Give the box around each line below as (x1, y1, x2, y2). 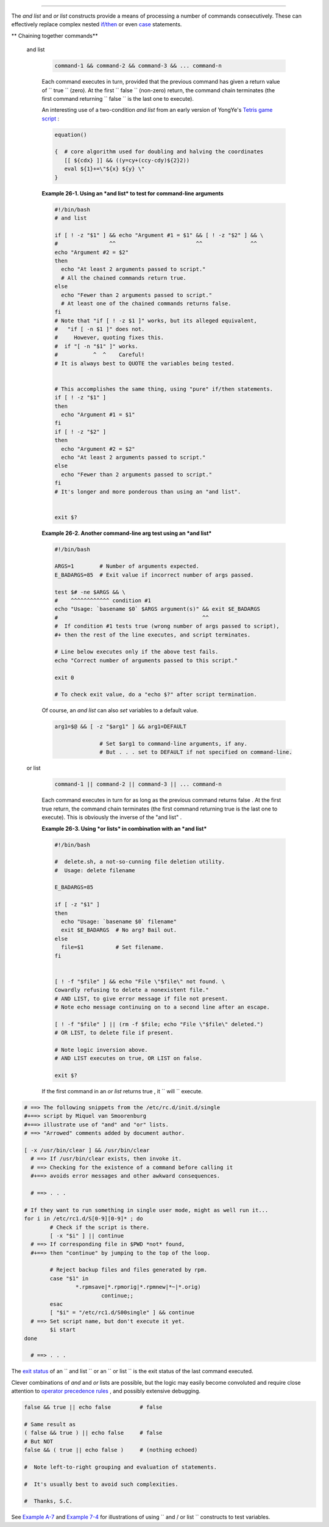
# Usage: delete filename (54, 867, 135, 873)
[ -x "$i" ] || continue (49, 1232, 124, 1239)
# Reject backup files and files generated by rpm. (49, 1266, 208, 1274)
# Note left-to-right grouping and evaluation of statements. (24, 1463, 218, 1470)
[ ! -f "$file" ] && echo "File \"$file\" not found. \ (54, 978, 225, 985)
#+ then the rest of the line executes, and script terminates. (54, 631, 251, 638)
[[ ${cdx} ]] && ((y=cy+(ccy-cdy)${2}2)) (64, 156, 190, 164)
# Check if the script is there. (49, 1223, 150, 1231)
